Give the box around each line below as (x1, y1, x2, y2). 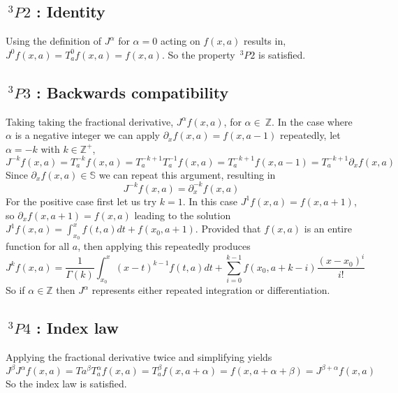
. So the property (161, 47, 235, 61)
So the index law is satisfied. (6, 376, 127, 391)
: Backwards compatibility (36, 81, 229, 103)
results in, (244, 34, 286, 48)
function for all (6, 239, 70, 253)
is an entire (304, 221, 352, 236)
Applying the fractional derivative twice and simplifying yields (6, 349, 272, 364)
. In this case (182, 193, 237, 208)
